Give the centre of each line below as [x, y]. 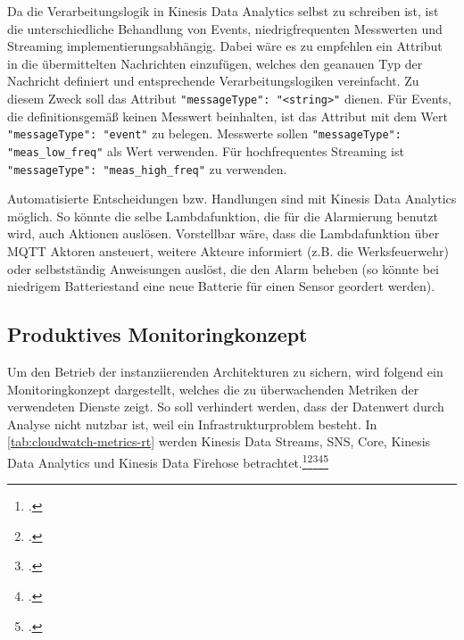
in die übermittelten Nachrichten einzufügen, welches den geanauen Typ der [215, 63]
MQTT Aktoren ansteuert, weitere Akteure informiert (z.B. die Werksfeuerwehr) [228, 250]
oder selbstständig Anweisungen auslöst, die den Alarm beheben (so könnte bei [224, 268]
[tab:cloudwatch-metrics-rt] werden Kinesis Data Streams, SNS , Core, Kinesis [219, 441]
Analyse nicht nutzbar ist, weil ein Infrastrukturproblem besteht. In [192, 424]
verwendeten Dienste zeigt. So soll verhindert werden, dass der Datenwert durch [226, 407]
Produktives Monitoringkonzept [157, 334]
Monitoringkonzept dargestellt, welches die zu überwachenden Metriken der [213, 389]
